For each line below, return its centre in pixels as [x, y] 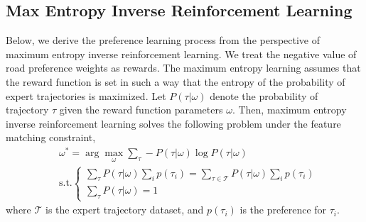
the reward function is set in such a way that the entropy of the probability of [176, 81]
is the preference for [283, 210]
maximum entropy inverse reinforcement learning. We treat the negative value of [181, 54]
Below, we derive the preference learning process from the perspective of [163, 40]
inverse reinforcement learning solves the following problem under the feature [173, 123]
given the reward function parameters [141, 110]
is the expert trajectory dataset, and [125, 210]
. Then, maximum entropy [289, 110]
